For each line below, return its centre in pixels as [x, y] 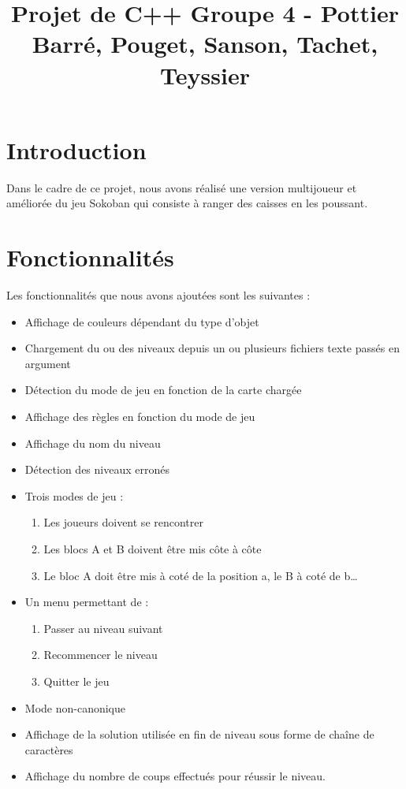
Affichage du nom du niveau [93, 443]
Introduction [76, 149]
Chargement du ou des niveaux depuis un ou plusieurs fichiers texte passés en [212, 348]
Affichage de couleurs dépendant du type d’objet [142, 321]
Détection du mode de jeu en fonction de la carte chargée [163, 390]
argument [48, 363]
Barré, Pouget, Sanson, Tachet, [205, 44]
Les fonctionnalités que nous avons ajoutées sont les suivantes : [158, 295]
